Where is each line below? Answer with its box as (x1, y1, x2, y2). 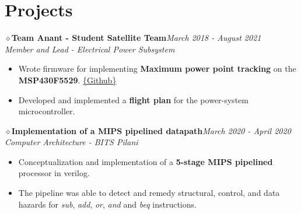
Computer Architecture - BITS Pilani (5, 136, 138, 148)
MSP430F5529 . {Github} (18, 73, 117, 86)
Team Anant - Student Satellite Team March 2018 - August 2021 (11, 31, 261, 44)
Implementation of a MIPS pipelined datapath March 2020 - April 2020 (11, 124, 291, 136)
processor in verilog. (18, 167, 90, 179)
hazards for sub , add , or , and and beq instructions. (18, 198, 197, 210)
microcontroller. (18, 105, 75, 117)
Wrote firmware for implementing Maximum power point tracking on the (18, 62, 296, 75)
